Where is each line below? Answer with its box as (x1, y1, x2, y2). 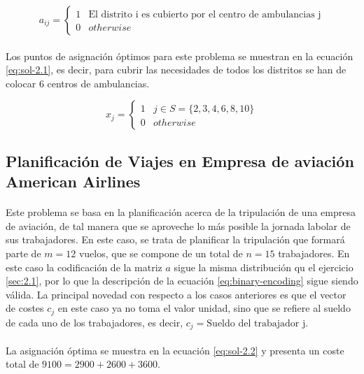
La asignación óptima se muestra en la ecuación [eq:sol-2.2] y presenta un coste (6, 343, 344, 357)
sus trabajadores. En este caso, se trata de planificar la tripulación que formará (6, 232, 345, 247)
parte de (6, 245, 41, 260)
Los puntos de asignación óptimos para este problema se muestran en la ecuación (6, 48, 353, 63)
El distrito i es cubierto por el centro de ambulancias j (88, 9, 321, 20)
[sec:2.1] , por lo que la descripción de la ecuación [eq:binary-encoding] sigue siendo (6, 273, 358, 288)
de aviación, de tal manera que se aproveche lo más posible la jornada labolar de (6, 218, 351, 233)
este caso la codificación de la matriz (6, 259, 162, 274)
